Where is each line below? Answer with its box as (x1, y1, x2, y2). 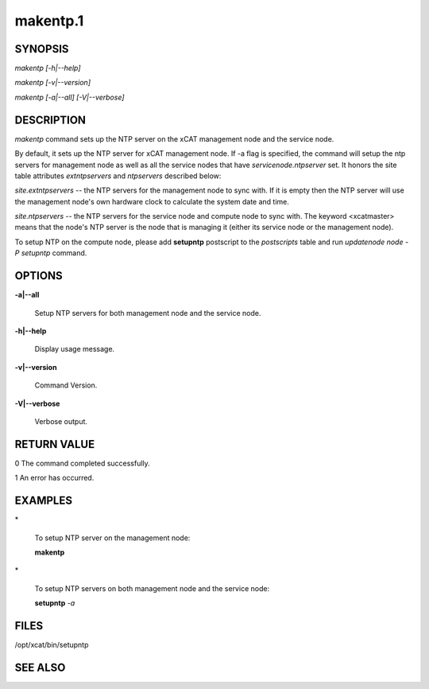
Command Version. (34, 380, 98, 390)
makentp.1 (14, 12, 84, 29)
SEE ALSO (14, 660, 66, 674)
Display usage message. (34, 344, 115, 354)
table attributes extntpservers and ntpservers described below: (14, 171, 222, 181)
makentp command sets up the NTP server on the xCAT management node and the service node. (14, 134, 334, 143)
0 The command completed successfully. (14, 458, 150, 468)
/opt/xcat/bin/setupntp (14, 640, 89, 649)
